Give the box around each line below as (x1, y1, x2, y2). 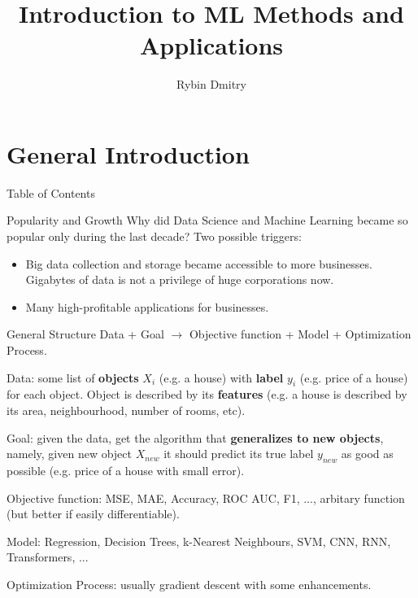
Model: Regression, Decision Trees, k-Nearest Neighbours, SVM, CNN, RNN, (7, 532, 391, 549)
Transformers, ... (7, 548, 89, 565)
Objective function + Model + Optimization (189, 325, 411, 343)
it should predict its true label (163, 445, 314, 462)
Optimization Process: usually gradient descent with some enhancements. (7, 575, 372, 592)
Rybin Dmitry (176, 76, 246, 93)
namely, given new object (7, 445, 132, 462)
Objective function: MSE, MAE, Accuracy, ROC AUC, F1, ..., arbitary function (7, 489, 405, 506)
